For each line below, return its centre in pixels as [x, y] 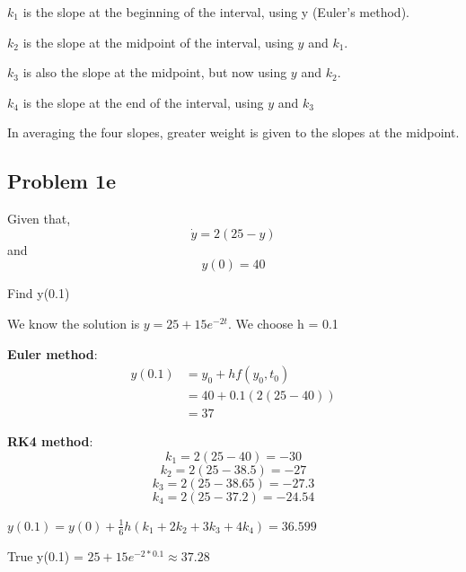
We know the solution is [74, 323]
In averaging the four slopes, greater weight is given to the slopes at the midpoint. [233, 132]
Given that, [39, 219]
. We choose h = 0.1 [283, 323]
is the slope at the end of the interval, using [143, 102]
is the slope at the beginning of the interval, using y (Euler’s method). [216, 12]
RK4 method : [50, 441]
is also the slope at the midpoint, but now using [155, 72]
